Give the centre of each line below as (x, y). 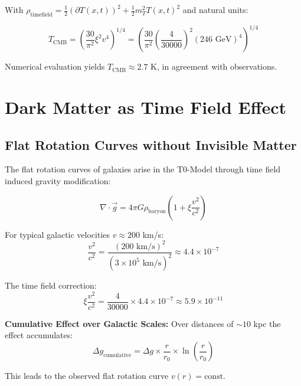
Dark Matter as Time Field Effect (146, 107)
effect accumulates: (39, 335)
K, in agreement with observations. (214, 66)
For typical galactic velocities (58, 234)
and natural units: (215, 9)
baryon (157, 212)
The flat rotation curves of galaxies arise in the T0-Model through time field (143, 169)
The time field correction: (51, 285)
